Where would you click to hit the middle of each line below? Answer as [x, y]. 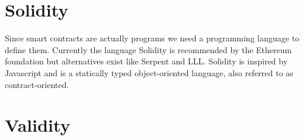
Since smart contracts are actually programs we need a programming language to [152, 38]
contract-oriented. [37, 84]
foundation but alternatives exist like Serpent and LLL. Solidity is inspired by [146, 61]
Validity [38, 125]
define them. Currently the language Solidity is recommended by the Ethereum [148, 49]
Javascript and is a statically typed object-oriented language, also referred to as [149, 72]
